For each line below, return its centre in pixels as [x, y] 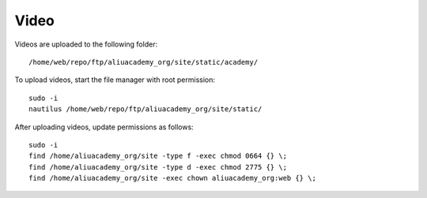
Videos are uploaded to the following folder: [86, 44]
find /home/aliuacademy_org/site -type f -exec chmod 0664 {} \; [158, 156]
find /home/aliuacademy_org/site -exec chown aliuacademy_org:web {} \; [172, 178]
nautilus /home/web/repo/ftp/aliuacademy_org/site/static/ [145, 109]
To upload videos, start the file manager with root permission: [115, 80]
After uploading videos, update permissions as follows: [104, 127]
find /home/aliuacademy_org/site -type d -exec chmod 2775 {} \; [158, 167]
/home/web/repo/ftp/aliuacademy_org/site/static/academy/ [144, 62]
